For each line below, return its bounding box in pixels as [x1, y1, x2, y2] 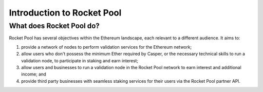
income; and [21, 71, 46, 77]
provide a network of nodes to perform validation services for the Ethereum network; [21, 44, 192, 50]
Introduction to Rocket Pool [9, 7, 122, 18]
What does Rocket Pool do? [9, 21, 100, 30]
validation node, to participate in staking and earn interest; [21, 57, 138, 63]
